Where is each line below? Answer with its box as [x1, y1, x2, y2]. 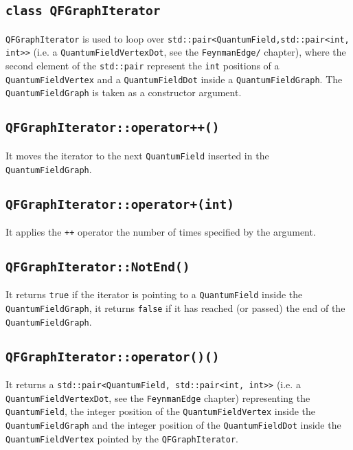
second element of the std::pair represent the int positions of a [5, 58, 280, 73]
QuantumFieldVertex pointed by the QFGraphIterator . [5, 431, 238, 445]
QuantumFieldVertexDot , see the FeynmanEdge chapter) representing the [5, 390, 310, 405]
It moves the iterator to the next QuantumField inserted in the [5, 148, 269, 162]
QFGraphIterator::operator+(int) [5, 196, 235, 212]
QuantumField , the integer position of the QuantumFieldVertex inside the [5, 404, 316, 418]
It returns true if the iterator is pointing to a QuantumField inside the [5, 287, 303, 302]
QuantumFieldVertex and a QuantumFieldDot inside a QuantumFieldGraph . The [5, 71, 343, 86]
